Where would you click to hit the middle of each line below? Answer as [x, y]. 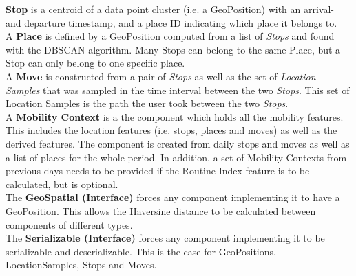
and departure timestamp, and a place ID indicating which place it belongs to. [171, 22]
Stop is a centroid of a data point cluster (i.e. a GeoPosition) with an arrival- [170, 9]
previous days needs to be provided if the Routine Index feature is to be [158, 171]
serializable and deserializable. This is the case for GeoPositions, [141, 251]
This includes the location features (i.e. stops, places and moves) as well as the [171, 130]
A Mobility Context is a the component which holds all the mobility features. [175, 116]
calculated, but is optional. [62, 184]
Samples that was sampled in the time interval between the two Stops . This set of [178, 90]
